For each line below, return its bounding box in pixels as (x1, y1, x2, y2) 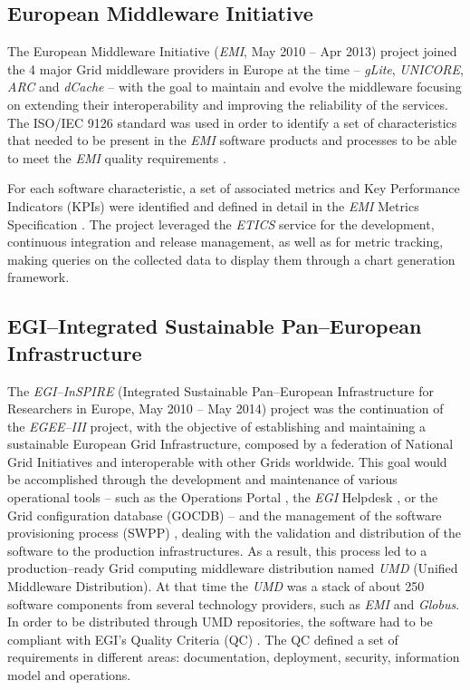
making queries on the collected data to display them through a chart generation (7, 249, 456, 268)
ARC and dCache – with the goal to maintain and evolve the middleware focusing (7, 77, 462, 96)
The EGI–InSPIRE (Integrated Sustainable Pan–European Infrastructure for (7, 381, 434, 400)
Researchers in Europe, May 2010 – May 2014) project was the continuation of (7, 399, 444, 418)
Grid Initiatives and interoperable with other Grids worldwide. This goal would (7, 452, 447, 471)
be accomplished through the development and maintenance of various (7, 470, 398, 489)
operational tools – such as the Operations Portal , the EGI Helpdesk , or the (7, 488, 438, 507)
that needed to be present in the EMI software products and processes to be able (7, 131, 457, 150)
